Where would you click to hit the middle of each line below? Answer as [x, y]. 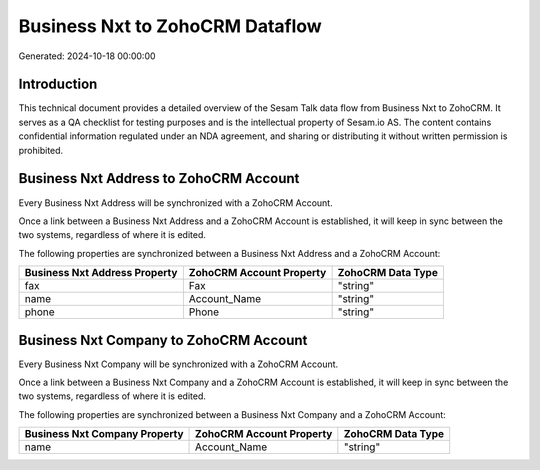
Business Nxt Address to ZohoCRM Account [159, 178]
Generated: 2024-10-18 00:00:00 [87, 56]
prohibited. [41, 150]
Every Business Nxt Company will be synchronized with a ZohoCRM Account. [178, 364]
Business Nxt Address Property [101, 273]
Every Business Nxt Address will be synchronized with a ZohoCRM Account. [176, 202]
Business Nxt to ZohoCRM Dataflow [170, 26]
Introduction [58, 84]
